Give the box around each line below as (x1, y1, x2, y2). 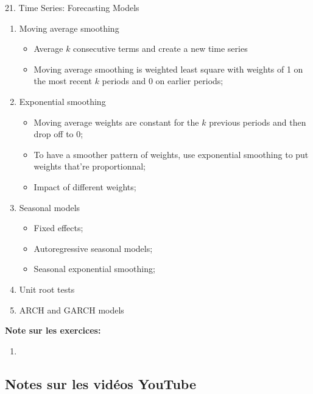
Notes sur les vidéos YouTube (5, 374, 196, 393)
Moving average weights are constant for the (33, 115, 199, 128)
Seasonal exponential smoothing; (33, 262, 155, 275)
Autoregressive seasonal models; (33, 242, 153, 254)
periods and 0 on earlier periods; (102, 74, 223, 87)
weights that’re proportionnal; (33, 160, 146, 173)
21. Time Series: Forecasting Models (5, 1, 139, 13)
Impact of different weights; (33, 180, 136, 193)
